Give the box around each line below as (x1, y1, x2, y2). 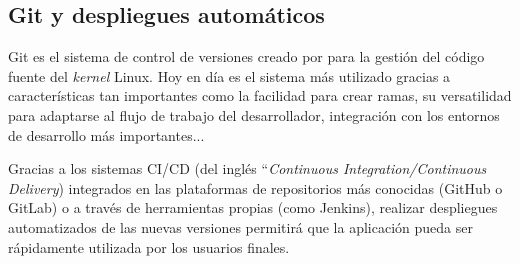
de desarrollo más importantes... (8, 124, 205, 145)
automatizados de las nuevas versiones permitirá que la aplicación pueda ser (8, 216, 473, 237)
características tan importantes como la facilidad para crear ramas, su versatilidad (8, 85, 512, 106)
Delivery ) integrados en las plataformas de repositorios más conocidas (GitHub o (8, 177, 503, 198)
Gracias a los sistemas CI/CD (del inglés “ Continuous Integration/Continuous (8, 158, 487, 179)
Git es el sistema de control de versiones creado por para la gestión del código (8, 46, 485, 67)
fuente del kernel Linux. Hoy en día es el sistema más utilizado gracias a (8, 65, 451, 86)
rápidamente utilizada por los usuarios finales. (8, 236, 290, 257)
